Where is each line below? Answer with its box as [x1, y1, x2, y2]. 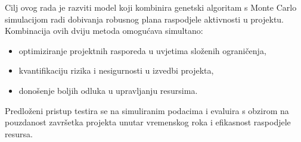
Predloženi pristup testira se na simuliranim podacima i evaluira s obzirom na [5, 104, 289, 116]
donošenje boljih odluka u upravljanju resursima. [18, 84, 198, 96]
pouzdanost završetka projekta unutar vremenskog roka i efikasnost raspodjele [5, 116, 291, 128]
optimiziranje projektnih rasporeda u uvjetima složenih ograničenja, [18, 44, 266, 56]
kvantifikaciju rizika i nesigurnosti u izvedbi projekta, [18, 64, 214, 77]
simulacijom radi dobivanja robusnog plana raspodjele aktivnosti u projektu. [5, 12, 284, 25]
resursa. [5, 127, 33, 140]
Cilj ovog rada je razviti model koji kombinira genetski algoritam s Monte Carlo [5, 1, 297, 13]
